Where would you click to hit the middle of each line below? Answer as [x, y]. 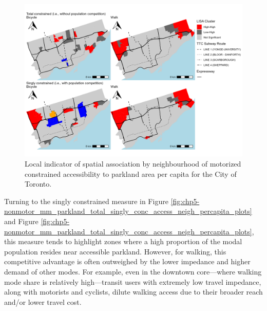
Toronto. [38, 184]
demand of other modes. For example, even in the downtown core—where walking [133, 271]
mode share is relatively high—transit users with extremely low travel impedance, [133, 281]
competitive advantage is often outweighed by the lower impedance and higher [127, 261]
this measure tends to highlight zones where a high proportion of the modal [123, 241]
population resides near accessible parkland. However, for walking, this [115, 251]
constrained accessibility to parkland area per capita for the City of [131, 173]
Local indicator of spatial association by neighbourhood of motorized [133, 164]
